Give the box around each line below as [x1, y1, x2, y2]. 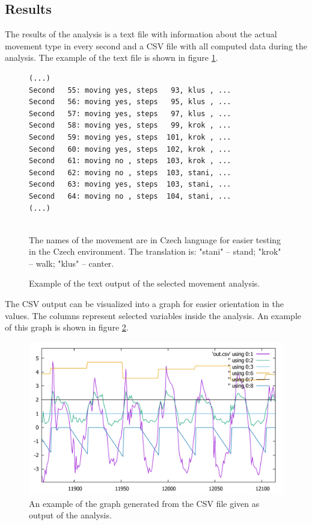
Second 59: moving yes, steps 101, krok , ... [29, 132, 231, 141]
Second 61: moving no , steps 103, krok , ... [29, 157, 231, 166]
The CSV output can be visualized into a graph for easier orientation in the [5, 297, 284, 310]
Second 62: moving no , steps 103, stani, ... [29, 168, 231, 177]
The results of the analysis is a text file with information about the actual [5, 28, 277, 40]
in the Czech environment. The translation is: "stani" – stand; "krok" [29, 245, 281, 258]
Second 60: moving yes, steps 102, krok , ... [29, 144, 231, 154]
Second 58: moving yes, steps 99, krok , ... [29, 121, 231, 130]
